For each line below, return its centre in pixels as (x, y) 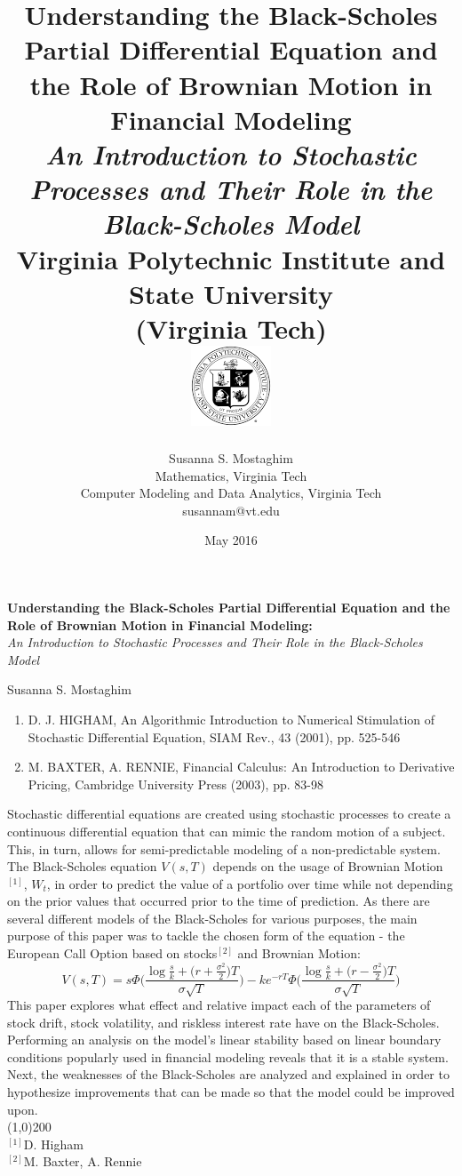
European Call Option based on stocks (112, 953)
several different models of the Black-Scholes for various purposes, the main (212, 918)
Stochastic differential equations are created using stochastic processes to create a (229, 814)
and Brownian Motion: (299, 953)
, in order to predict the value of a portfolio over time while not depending (250, 883)
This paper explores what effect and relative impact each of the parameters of (219, 1004)
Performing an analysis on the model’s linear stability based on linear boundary (224, 1040)
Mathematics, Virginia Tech (231, 475)
